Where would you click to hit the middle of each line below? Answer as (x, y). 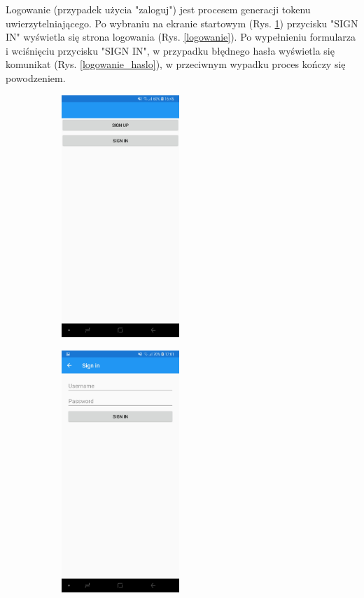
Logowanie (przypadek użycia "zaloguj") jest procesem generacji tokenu (158, 9)
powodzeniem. (36, 77)
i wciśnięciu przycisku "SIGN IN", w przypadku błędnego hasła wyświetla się (170, 50)
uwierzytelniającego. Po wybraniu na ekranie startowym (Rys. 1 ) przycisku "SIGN (182, 23)
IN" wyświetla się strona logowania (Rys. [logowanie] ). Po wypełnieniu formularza (181, 37)
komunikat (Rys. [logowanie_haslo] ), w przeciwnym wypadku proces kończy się (176, 64)
